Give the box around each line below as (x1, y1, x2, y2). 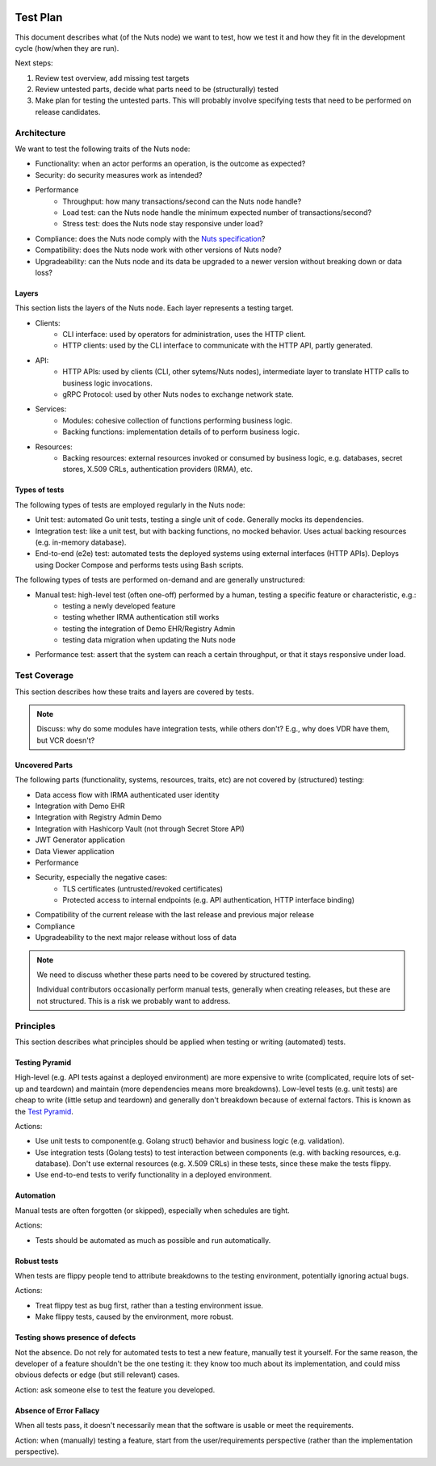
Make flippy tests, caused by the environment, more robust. (35, 1312, 234, 1321)
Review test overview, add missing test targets (35, 73, 190, 82)
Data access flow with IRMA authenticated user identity (35, 790, 220, 799)
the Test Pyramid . (15, 1106, 74, 1116)
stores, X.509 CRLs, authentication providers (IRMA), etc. (62, 465, 254, 474)
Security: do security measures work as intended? (35, 170, 203, 179)
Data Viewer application (35, 846, 115, 856)
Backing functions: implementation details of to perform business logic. (62, 427, 300, 436)
